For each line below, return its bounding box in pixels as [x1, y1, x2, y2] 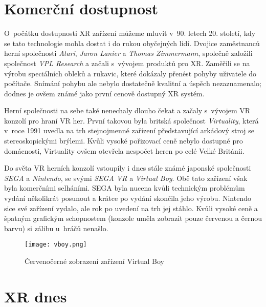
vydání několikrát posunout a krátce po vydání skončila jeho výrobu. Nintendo [4, 193, 251, 203]
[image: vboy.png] [25, 241, 87, 249]
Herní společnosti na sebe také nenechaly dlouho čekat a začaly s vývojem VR [4, 105, 251, 116]
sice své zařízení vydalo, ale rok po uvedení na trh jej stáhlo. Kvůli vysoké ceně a [4, 202, 258, 213]
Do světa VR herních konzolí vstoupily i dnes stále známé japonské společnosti [4, 162, 251, 173]
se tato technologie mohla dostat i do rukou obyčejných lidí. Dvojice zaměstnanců [4, 37, 260, 48]
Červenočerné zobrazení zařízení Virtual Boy [25, 256, 164, 267]
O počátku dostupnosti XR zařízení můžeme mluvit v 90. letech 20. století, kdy [4, 28, 256, 38]
